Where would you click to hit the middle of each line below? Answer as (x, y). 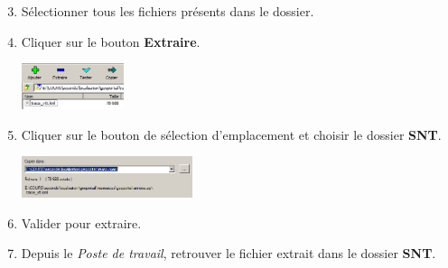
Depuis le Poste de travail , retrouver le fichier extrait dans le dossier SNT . (229, 253)
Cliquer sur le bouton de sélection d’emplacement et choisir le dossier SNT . (231, 134)
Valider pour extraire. (81, 222)
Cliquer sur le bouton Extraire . (111, 41)
